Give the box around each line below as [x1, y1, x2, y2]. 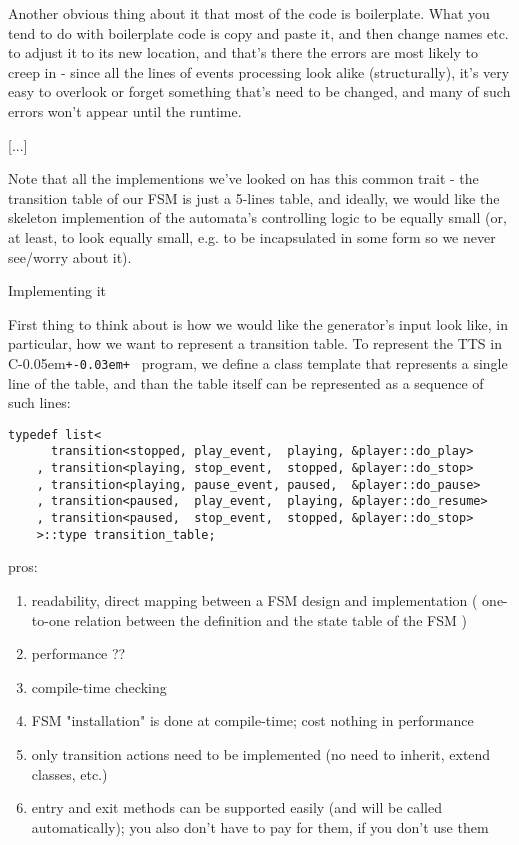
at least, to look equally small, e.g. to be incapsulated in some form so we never [8, 226, 496, 247]
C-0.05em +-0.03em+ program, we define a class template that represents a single [8, 352, 508, 373]
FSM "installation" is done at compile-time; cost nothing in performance [31, 710, 474, 731]
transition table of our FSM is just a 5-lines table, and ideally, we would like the [8, 187, 500, 208]
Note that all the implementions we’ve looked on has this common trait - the [8, 168, 479, 189]
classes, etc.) [31, 763, 108, 784]
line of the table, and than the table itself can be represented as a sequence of [8, 372, 484, 393]
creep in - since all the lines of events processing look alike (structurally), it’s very [8, 61, 510, 82]
